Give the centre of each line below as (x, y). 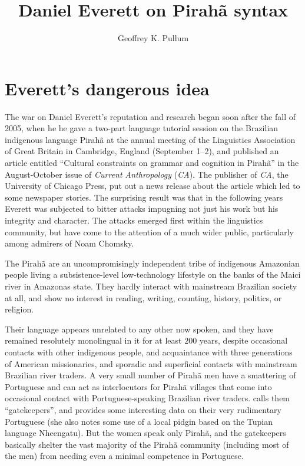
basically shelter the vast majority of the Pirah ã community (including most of (147, 444)
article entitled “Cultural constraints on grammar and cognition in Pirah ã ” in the (152, 163)
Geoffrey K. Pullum (153, 38)
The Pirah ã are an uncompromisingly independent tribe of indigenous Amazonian (152, 263)
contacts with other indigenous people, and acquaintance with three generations (149, 352)
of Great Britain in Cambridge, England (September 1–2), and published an (142, 151)
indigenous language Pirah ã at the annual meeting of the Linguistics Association (150, 139)
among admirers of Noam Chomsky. (69, 243)
